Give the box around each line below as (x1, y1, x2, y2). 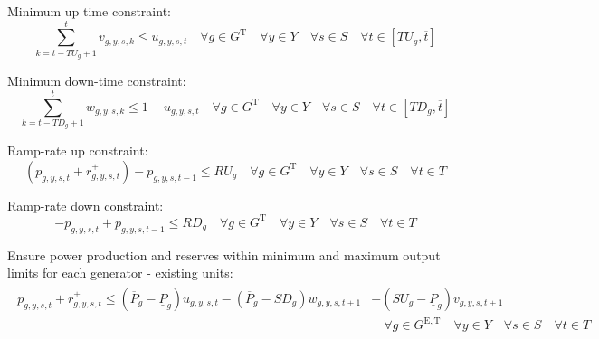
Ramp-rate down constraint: (7, 195, 164, 214)
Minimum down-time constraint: (7, 71, 186, 90)
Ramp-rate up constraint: (7, 141, 148, 160)
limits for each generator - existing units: (7, 263, 233, 282)
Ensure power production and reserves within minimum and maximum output (7, 245, 441, 264)
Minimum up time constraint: (7, 2, 171, 20)
